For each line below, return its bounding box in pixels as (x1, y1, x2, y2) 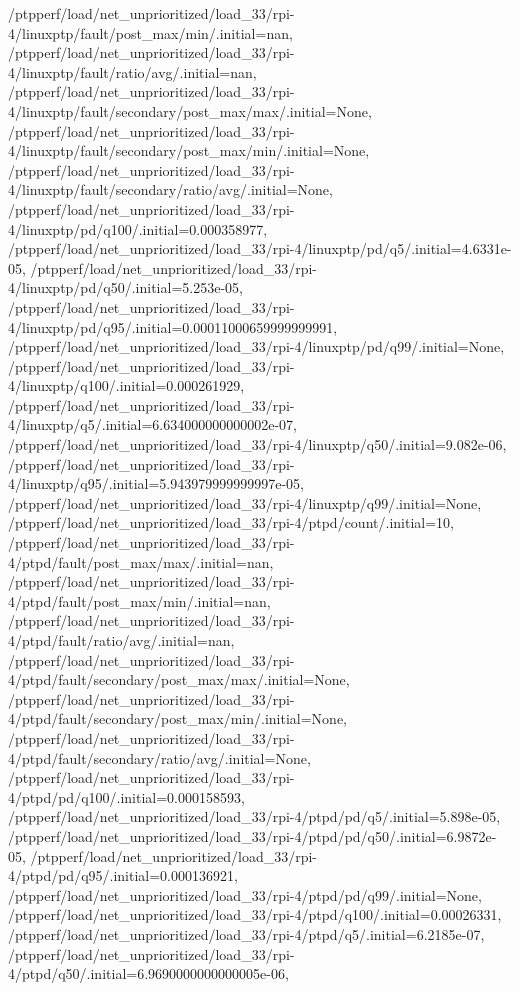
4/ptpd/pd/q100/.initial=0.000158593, (8, 786, 245, 807)
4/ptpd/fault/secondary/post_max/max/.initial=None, (8, 669, 350, 690)
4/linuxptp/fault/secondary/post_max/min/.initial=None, (8, 140, 370, 161)
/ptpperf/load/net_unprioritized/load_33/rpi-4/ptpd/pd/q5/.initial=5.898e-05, (8, 806, 501, 827)
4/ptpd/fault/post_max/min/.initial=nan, (8, 590, 271, 611)
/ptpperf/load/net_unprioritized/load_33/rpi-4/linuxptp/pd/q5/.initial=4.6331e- (8, 238, 512, 259)
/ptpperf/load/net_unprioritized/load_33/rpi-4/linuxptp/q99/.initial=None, (8, 492, 482, 513)
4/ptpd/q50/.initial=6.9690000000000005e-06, (8, 963, 289, 984)
